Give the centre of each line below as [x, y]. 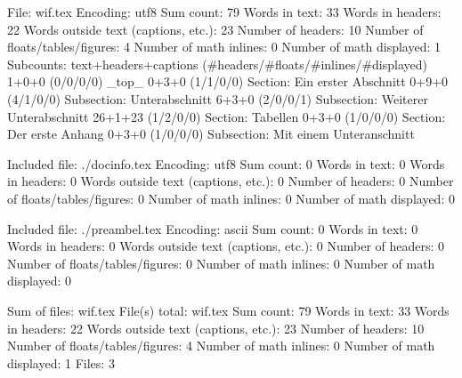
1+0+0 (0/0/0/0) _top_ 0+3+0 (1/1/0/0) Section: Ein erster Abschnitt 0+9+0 [228, 81]
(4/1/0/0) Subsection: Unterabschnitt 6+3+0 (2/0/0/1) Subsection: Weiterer [218, 98]
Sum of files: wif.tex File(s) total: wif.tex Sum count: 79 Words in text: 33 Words [228, 310]
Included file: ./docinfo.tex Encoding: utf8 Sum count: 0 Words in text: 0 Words [226, 163]
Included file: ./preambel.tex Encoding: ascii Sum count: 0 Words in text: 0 [213, 228]
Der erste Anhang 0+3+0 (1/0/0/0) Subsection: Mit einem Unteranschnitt [211, 134]
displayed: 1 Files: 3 [61, 362]
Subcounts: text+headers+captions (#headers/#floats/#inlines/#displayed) [217, 64]
